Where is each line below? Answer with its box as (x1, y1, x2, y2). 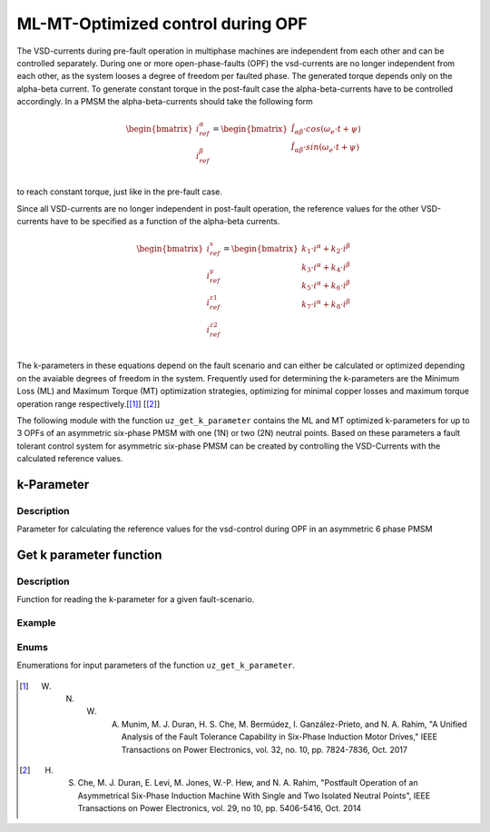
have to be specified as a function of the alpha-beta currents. (50, 216, 280, 227)
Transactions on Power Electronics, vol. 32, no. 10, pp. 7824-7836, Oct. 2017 (121, 744, 408, 755)
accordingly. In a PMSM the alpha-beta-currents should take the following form (16, 96, 313, 107)
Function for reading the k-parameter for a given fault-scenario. (16, 594, 255, 605)
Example (16, 617, 56, 629)
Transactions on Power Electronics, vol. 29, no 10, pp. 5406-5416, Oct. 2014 (77, 803, 362, 814)
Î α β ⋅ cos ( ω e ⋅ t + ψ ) (290, 124, 362, 136)
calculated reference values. (16, 453, 123, 464)
